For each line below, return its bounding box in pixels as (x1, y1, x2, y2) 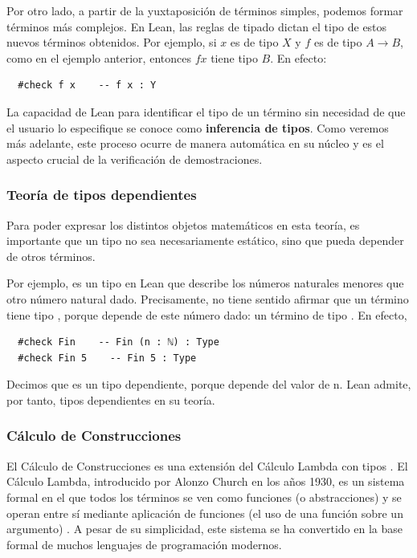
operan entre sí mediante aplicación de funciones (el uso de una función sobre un (6, 504, 403, 521)
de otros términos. (6, 247, 96, 264)
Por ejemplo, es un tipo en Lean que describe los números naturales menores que (6, 275, 404, 291)
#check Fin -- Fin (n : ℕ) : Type (18, 336, 219, 348)
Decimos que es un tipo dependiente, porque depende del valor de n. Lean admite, (6, 376, 411, 393)
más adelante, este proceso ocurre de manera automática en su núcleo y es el (6, 135, 384, 152)
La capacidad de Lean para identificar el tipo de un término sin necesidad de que (6, 103, 406, 120)
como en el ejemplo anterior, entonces (6, 49, 191, 66)
